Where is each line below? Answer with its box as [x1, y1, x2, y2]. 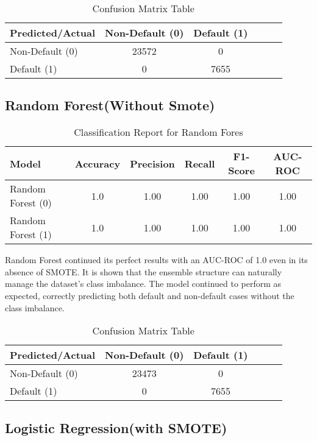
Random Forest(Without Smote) [5, 96, 215, 115]
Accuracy [74, 156, 121, 171]
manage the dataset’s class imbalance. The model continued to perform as [5, 277, 282, 290]
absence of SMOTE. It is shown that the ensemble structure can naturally [5, 265, 282, 278]
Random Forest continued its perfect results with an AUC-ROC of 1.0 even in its [5, 253, 308, 266]
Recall [184, 156, 215, 171]
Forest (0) [10, 196, 52, 210]
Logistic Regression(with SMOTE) [5, 418, 227, 437]
